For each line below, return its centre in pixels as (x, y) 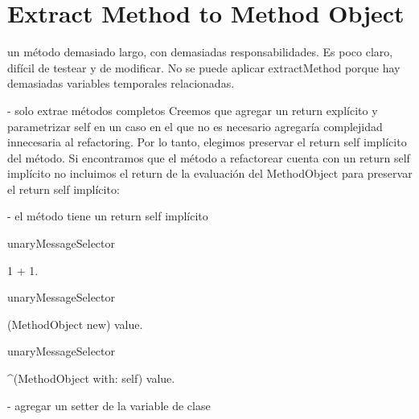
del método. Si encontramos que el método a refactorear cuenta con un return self (209, 157)
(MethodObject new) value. (75, 324)
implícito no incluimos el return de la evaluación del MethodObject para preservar (210, 173)
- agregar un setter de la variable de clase (109, 405)
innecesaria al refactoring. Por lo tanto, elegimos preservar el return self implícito (207, 142)
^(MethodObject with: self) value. (91, 378)
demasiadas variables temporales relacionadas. (121, 83)
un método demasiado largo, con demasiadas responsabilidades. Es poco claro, (200, 52)
